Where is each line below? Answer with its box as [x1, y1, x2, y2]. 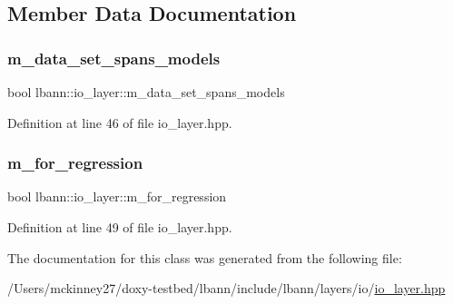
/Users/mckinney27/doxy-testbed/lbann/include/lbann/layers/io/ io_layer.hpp [7, 279, 446, 298]
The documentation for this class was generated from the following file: [7, 248, 402, 267]
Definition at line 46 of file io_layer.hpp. [7, 113, 232, 132]
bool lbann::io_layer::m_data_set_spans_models [7, 83, 285, 101]
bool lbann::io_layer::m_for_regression [7, 187, 227, 206]
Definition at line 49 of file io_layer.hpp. [7, 218, 232, 236]
